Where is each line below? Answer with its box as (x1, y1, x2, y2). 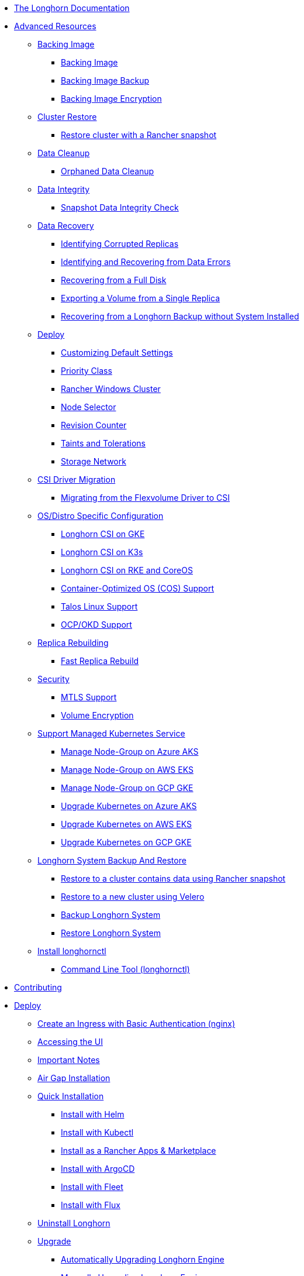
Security (37, 674, 70, 684)
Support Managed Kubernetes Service (37, 728, 185, 738)
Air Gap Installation (37, 1073, 110, 1083)
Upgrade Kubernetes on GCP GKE (61, 837, 192, 847)
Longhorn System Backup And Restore (37, 855, 186, 865)
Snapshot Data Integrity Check (61, 202, 179, 212)
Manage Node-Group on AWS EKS (61, 765, 194, 775)
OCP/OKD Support (61, 620, 132, 630)
